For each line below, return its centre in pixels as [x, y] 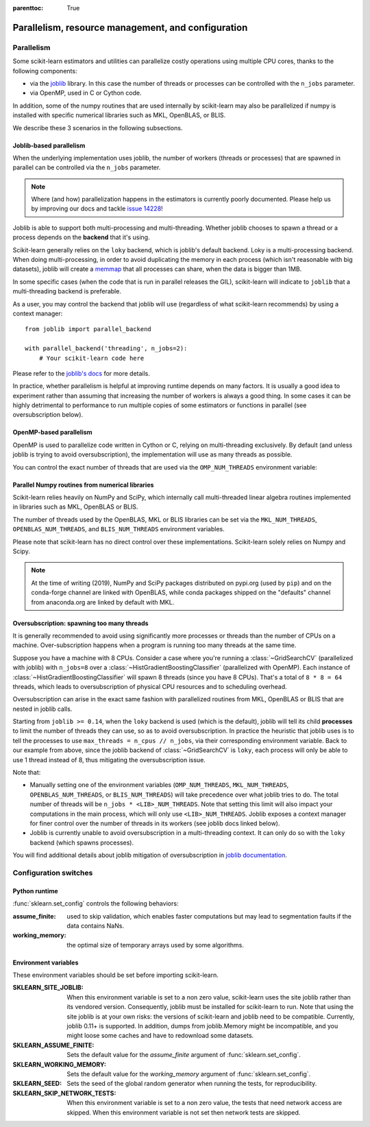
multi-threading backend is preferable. [67, 291]
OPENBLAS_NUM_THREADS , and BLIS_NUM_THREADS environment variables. [119, 529]
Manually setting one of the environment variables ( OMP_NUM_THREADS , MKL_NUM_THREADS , [159, 785]
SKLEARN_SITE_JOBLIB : [48, 988]
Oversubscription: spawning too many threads [81, 623]
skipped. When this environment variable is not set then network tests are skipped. [184, 1112]
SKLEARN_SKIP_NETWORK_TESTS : [64, 1093]
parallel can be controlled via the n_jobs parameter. [87, 167]
